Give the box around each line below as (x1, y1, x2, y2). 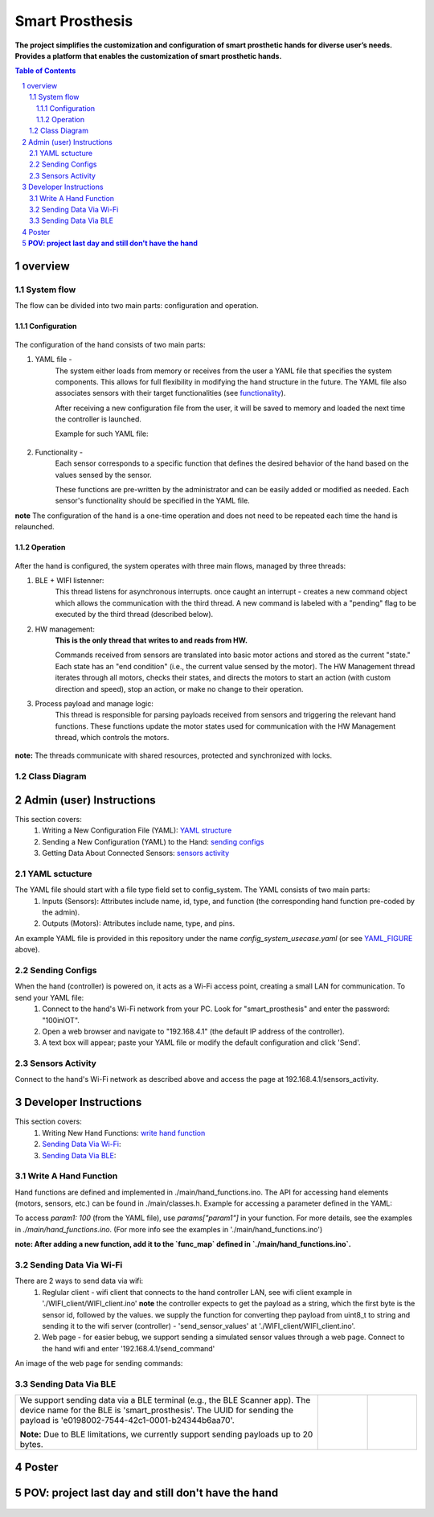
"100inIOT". (42, 1015, 80, 1025)
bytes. (19, 1439, 43, 1450)
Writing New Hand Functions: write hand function (42, 1128, 206, 1137)
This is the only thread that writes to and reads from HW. (55, 635, 248, 645)
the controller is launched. (55, 414, 142, 424)
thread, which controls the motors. (55, 733, 170, 742)
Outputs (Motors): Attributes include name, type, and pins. (42, 919, 235, 928)
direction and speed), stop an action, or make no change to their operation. (55, 684, 304, 693)
